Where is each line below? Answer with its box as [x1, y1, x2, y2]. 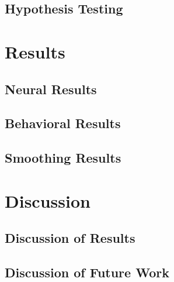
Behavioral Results [5, 114, 121, 132]
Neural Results [5, 80, 97, 98]
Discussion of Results [5, 229, 135, 247]
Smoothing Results [5, 149, 121, 167]
